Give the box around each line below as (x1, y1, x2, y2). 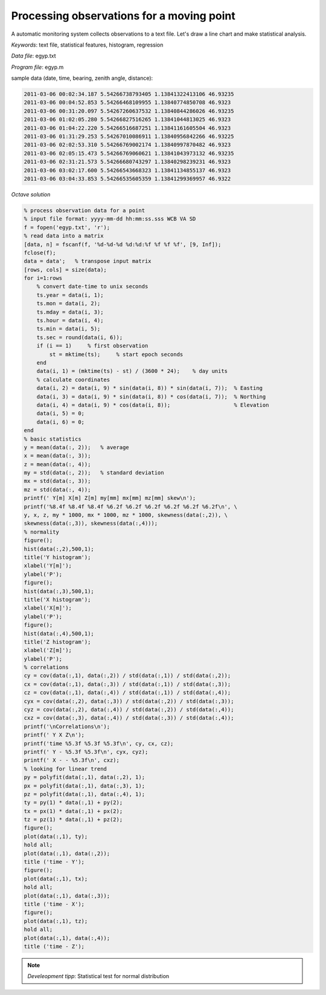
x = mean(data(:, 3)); (24, 452, 91, 459)
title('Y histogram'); (24, 554, 91, 560)
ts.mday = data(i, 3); (36, 308, 104, 316)
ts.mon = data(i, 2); (36, 300, 101, 307)
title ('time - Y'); (24, 858, 85, 866)
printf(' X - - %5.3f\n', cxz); (24, 757, 120, 764)
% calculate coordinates (36, 376, 110, 383)
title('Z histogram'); (24, 638, 91, 645)
